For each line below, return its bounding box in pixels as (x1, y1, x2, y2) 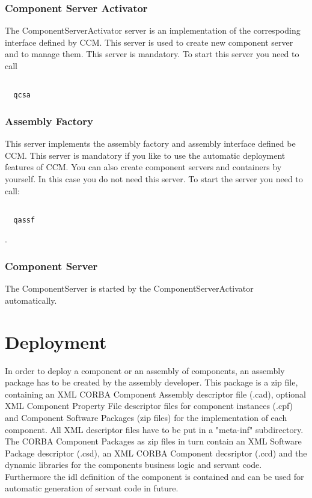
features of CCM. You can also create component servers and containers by (5, 161, 282, 173)
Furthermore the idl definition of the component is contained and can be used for (5, 470, 304, 482)
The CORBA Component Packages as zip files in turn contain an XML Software (5, 435, 302, 447)
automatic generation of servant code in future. (5, 482, 179, 494)
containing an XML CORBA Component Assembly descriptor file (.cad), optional (5, 387, 307, 400)
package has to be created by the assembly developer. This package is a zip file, (5, 376, 298, 389)
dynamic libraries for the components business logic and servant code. (5, 458, 262, 471)
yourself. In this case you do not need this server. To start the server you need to (5, 172, 303, 185)
